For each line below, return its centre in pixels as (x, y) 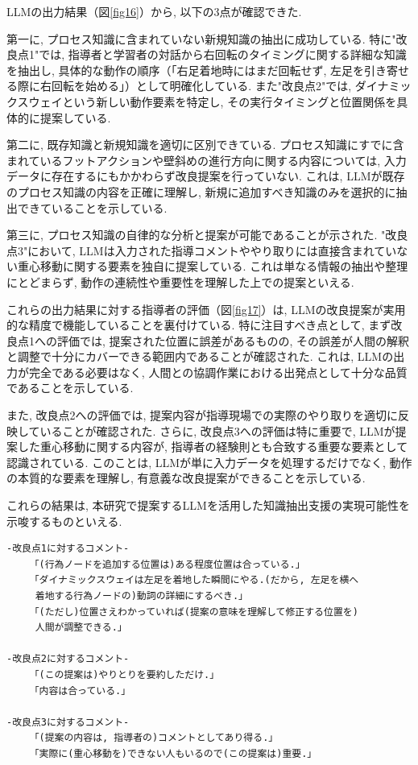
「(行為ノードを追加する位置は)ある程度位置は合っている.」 (167, 564)
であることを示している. (70, 388)
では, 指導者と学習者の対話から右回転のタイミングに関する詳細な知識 (223, 54)
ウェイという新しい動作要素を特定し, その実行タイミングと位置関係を (213, 101)
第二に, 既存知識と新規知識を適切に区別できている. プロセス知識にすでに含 (205, 145)
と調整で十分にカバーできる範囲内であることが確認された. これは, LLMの (200, 356)
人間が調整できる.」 (81, 628)
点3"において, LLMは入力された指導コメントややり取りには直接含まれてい (202, 250)
